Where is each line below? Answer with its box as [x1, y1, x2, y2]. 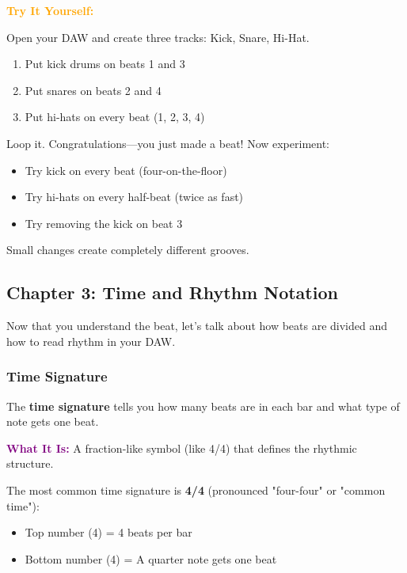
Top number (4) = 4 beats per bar [25, 524, 192, 541]
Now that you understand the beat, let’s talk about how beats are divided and [6, 317, 388, 334]
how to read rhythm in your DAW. [6, 332, 176, 349]
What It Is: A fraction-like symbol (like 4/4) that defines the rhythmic [6, 439, 357, 456]
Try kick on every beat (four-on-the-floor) [25, 161, 227, 178]
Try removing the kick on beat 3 [25, 214, 183, 231]
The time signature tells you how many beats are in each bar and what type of [6, 397, 400, 414]
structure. [6, 455, 54, 472]
